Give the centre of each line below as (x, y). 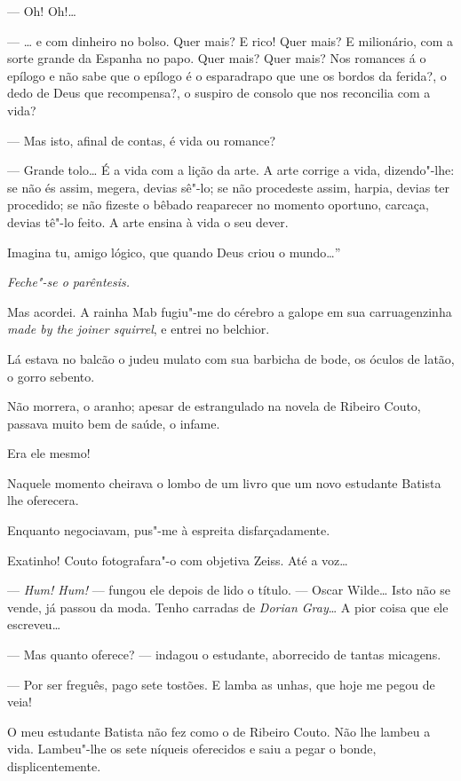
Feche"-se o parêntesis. (69, 282)
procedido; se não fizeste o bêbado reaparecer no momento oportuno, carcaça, (218, 205)
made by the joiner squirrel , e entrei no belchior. (139, 329)
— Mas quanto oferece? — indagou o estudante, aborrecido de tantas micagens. (224, 655)
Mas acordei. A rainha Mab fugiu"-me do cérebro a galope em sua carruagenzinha (230, 311)
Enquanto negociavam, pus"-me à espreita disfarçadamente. (169, 530)
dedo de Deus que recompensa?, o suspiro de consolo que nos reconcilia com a (219, 93)
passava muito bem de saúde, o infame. (114, 423)
